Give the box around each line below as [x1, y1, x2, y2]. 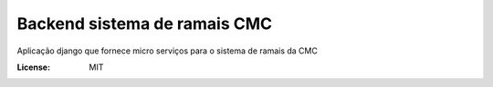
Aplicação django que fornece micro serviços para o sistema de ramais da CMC [16, 45, 319, 56]
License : [16, 62, 50, 72]
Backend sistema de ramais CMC [16, 14, 273, 34]
